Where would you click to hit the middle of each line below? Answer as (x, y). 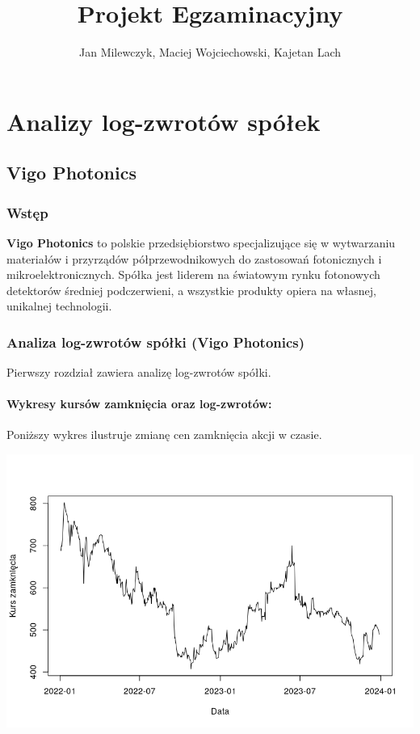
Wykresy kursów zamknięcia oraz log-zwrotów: (139, 404)
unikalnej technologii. (59, 306)
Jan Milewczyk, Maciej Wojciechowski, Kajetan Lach (210, 52)
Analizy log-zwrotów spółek (164, 121)
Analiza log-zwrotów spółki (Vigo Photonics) (156, 342)
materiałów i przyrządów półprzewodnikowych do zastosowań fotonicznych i (194, 258)
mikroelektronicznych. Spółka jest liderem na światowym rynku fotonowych (193, 274)
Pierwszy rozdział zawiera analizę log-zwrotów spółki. (139, 372)
